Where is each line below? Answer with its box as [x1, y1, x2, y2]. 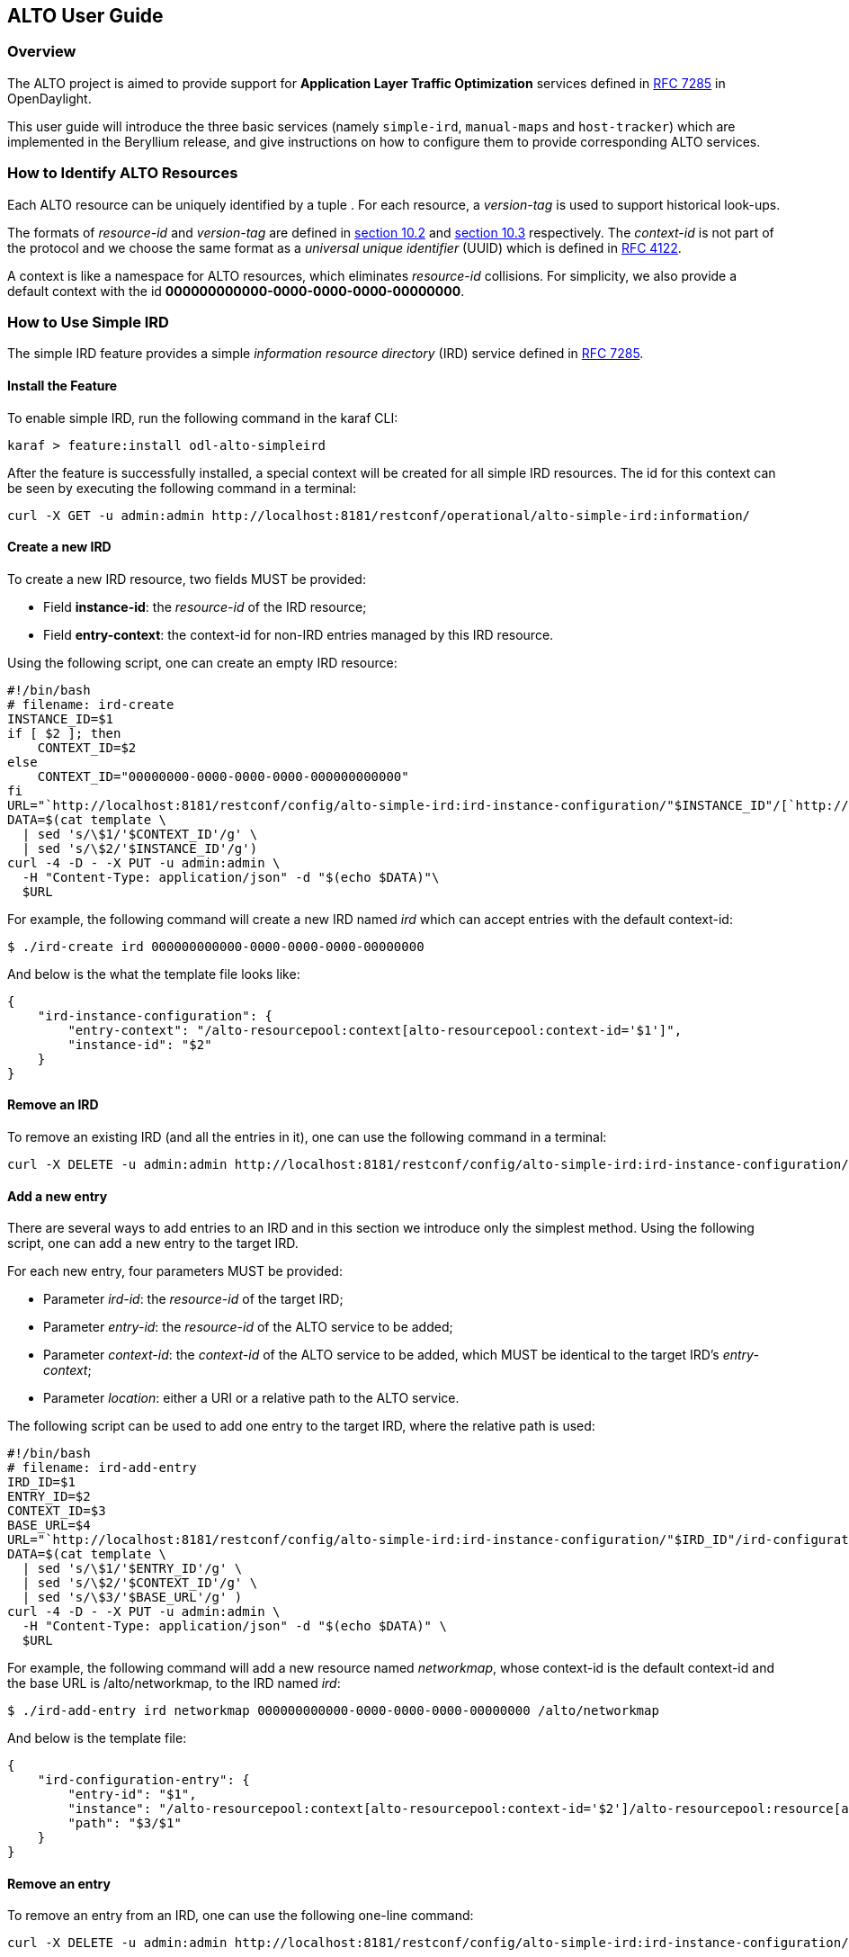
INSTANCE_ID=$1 [7, 711, 114, 726]
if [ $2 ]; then [7, 725, 121, 741]
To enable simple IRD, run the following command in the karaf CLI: [7, 409, 398, 426]
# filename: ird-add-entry [7, 1460, 197, 1476]
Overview [7, 42, 76, 61]
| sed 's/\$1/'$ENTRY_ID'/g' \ [22, 1561, 243, 1576]
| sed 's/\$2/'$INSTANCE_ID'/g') [22, 840, 258, 856]
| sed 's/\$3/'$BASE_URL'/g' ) [22, 1590, 243, 1605]
